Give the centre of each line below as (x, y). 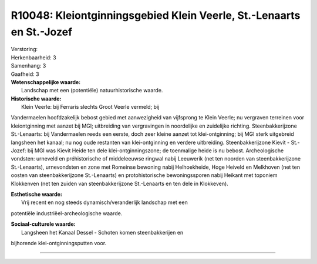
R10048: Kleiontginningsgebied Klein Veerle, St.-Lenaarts (156, 15)
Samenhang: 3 (28, 66)
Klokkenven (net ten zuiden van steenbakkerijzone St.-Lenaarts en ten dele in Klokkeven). (119, 183)
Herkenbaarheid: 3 (33, 57)
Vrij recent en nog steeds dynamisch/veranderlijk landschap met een (104, 202)
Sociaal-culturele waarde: (43, 224)
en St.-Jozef (42, 32)
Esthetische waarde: (37, 194)
